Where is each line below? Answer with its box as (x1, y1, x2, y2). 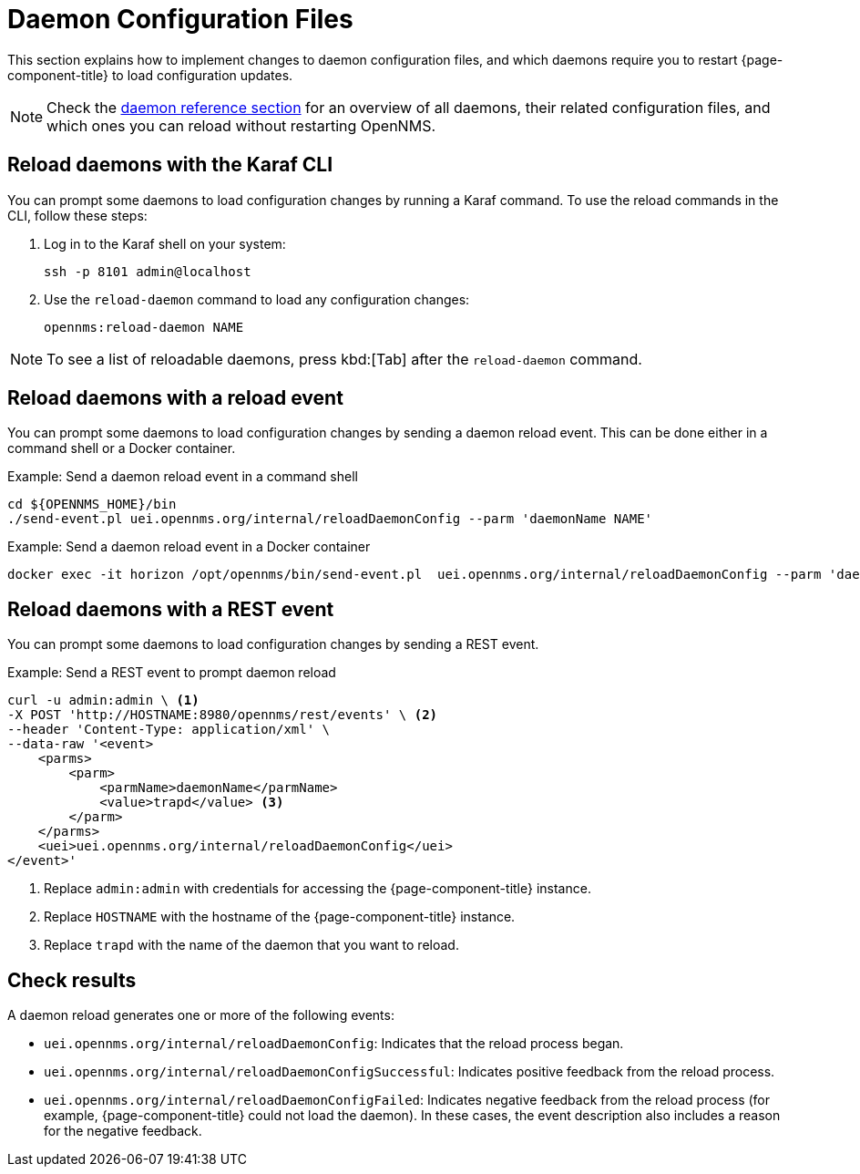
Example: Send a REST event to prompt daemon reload (7, 664, 336, 681)
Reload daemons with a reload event (7, 386, 343, 410)
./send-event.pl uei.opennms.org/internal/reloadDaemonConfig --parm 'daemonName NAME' (7, 511, 653, 527)
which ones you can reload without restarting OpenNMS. (46, 116, 435, 135)
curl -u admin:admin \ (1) (7, 693, 200, 708)
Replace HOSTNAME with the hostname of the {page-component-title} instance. (44, 909, 516, 925)
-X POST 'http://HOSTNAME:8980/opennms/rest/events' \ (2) (7, 707, 438, 723)
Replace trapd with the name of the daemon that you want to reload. (44, 937, 459, 953)
